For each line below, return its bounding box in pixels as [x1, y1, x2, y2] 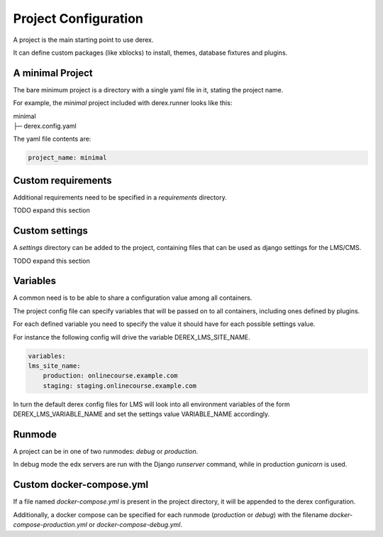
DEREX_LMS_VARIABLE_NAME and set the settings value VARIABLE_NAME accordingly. [13, 410, 270, 418]
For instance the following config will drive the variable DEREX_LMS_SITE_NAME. [13, 332, 251, 341]
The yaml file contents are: [13, 135, 91, 143]
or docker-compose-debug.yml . [89, 521, 183, 529]
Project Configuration [13, 11, 143, 26]
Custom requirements [13, 174, 113, 186]
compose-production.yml [13, 521, 88, 529]
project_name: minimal [28, 153, 107, 162]
